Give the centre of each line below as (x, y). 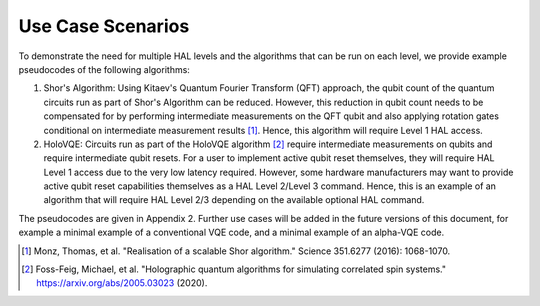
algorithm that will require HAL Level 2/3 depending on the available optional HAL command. (234, 200)
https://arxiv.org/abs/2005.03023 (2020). (122, 283)
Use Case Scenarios (104, 26)
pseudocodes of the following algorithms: (104, 69)
